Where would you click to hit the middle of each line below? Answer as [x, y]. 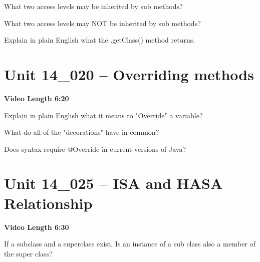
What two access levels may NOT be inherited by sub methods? [102, 23]
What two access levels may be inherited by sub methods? [93, 6]
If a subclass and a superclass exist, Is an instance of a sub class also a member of [130, 244]
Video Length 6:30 [37, 227]
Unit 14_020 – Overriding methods [129, 74]
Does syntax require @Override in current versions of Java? [95, 149]
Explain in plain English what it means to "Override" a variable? [103, 115]
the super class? [28, 253]
